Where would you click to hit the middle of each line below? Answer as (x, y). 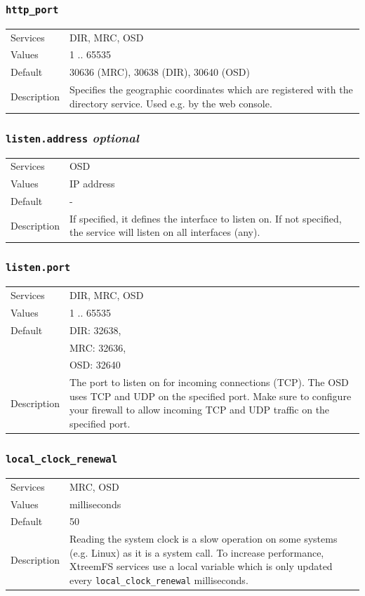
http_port (32, 9)
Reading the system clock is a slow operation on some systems (203, 539)
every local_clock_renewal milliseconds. (159, 580)
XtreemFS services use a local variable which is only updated (201, 566)
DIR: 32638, (95, 330)
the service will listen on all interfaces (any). (165, 232)
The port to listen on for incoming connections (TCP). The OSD (209, 382)
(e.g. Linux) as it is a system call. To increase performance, (197, 552)
